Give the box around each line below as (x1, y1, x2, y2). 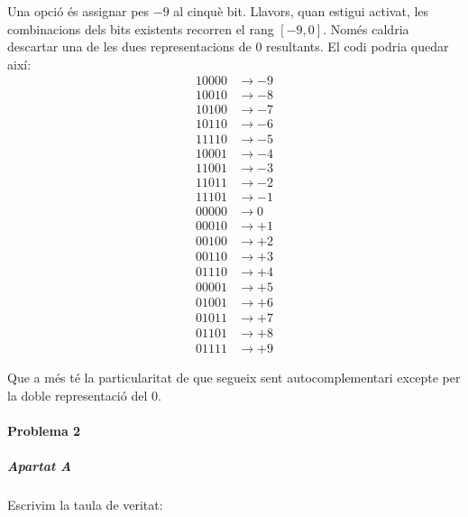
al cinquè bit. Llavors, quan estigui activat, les (173, 2, 429, 20)
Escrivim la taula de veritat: (7, 494, 163, 513)
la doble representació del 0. (7, 385, 161, 404)
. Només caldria (323, 19, 409, 38)
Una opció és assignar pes (7, 2, 150, 20)
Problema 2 (7, 420, 81, 439)
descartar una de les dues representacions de (7, 37, 252, 56)
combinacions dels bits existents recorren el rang (7, 19, 274, 38)
